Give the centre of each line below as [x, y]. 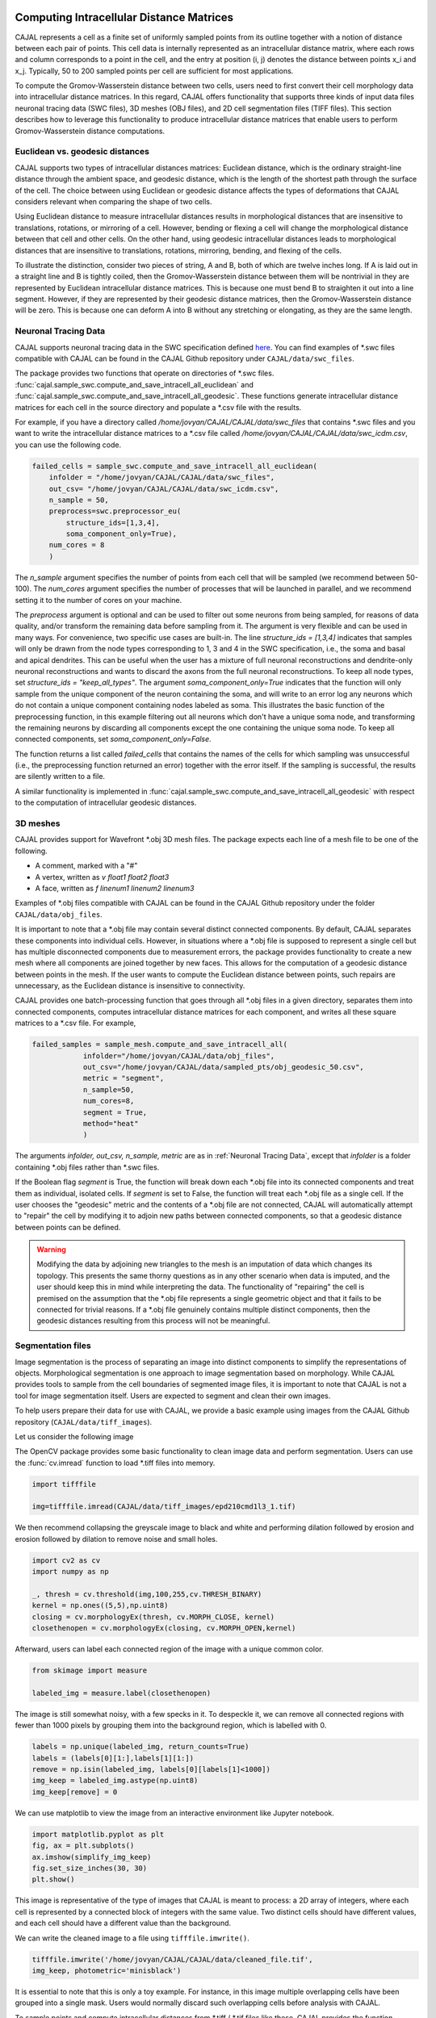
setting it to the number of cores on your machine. [99, 600]
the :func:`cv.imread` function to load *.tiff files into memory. [115, 1463]
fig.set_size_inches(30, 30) [90, 1868]
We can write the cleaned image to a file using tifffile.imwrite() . [132, 1938]
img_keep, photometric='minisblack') [107, 1970]
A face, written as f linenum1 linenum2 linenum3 [115, 888]
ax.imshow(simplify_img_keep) [92, 1857]
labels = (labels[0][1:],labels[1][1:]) [113, 1758]
